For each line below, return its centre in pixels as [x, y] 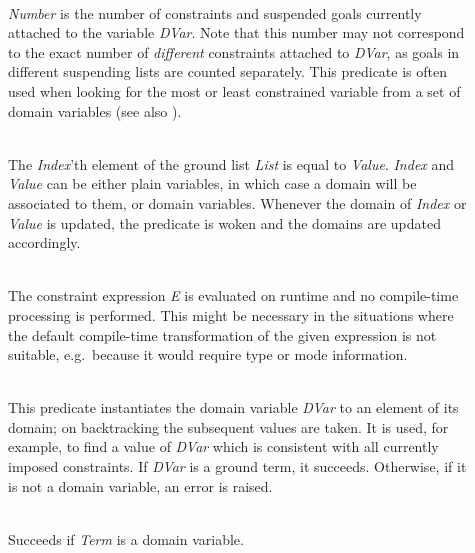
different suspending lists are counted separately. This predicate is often [227, 71]
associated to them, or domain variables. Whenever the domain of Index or [237, 202]
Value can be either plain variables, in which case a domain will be [212, 183]
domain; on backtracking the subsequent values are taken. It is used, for [228, 426]
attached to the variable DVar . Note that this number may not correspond [236, 32]
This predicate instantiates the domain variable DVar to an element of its [233, 407]
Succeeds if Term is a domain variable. [126, 538]
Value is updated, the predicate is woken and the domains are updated [224, 222]
